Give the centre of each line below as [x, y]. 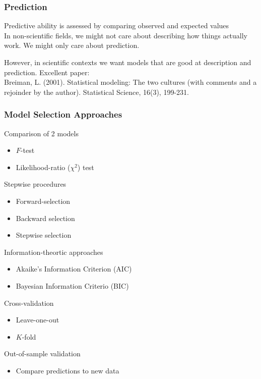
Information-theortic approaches [54, 252]
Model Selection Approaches [63, 114]
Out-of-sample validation [42, 354]
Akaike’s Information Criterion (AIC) [74, 269]
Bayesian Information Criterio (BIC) [72, 285]
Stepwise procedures [35, 184]
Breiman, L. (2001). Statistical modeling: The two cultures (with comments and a [130, 82]
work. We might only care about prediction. [72, 45]
